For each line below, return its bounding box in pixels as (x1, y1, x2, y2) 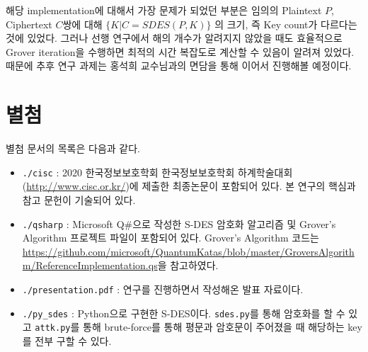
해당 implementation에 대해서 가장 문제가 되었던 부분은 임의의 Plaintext (6, 3, 322, 17)
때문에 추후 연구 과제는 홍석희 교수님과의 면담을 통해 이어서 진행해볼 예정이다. (6, 58, 352, 73)
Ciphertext (6, 16, 52, 31)
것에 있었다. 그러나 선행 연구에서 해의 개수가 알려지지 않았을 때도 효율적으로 (6, 30, 343, 45)
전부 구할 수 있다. (35, 333, 112, 348)
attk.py (35, 323, 71, 334)
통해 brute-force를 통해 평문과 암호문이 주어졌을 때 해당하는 (83, 319, 345, 334)
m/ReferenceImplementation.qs (22, 258, 158, 273)
